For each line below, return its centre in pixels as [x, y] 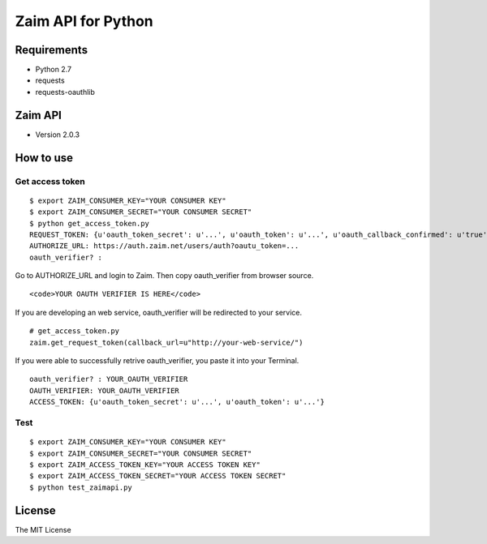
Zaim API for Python [84, 21]
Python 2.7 [54, 70]
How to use [44, 158]
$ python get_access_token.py [90, 223]
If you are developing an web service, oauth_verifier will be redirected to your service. [158, 312]
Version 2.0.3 [58, 135]
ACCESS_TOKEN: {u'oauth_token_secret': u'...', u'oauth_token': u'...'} [177, 402]
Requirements [52, 50]
